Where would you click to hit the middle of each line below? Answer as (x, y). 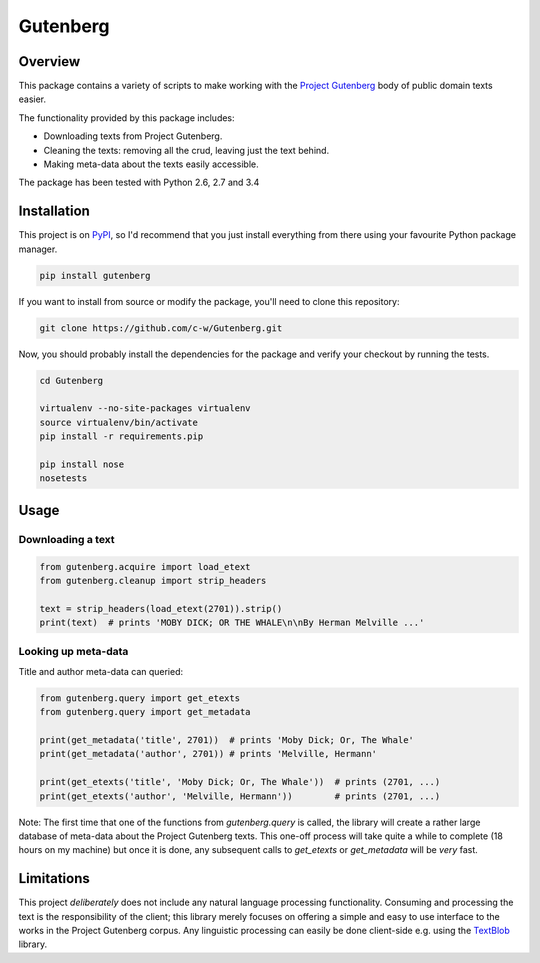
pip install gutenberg (95, 275)
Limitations (54, 878)
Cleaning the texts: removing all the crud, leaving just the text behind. (186, 150)
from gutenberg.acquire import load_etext (145, 566)
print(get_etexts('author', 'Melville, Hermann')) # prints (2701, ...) (240, 796)
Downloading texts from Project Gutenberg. (133, 136)
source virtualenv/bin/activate (119, 422)
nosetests (63, 478)
